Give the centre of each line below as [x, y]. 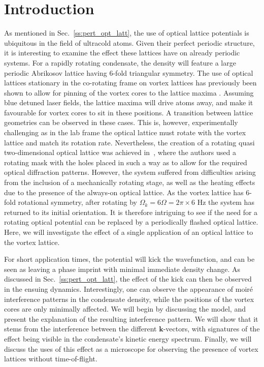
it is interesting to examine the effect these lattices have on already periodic [122, 53]
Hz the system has [226, 202]
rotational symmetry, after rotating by [77, 202]
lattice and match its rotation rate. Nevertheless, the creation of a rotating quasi [129, 142]
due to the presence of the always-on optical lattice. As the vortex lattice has [124, 192]
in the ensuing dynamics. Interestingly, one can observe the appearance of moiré [129, 288]
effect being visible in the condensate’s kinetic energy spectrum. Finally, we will [128, 338]
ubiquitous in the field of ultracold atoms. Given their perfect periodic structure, [129, 42]
